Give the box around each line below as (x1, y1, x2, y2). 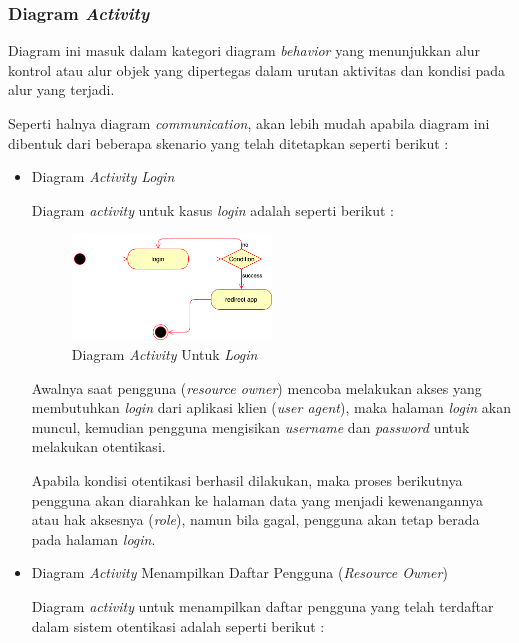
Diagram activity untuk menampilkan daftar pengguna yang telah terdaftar (31, 596, 494, 617)
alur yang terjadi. (8, 79, 115, 100)
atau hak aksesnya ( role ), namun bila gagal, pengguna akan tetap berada (31, 509, 480, 530)
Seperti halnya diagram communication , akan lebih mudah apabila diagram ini (8, 113, 490, 133)
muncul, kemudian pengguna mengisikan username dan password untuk (31, 416, 470, 437)
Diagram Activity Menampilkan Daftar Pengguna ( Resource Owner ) (31, 562, 448, 583)
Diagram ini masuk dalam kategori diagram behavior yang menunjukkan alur (8, 40, 480, 61)
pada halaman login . (31, 528, 156, 549)
